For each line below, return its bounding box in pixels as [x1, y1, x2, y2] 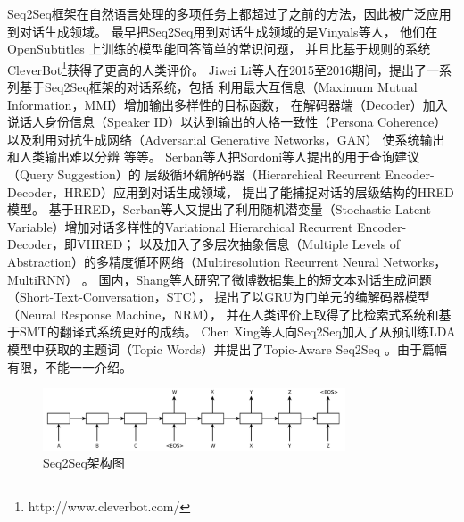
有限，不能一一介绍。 [7, 357, 132, 376]
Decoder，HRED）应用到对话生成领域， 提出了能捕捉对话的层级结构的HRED [7, 182, 454, 201]
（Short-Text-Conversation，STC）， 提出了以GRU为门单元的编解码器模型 [7, 287, 430, 306]
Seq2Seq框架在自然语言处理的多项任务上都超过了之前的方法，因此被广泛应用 [7, 4, 452, 22]
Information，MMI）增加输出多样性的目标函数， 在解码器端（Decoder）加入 [7, 95, 448, 113]
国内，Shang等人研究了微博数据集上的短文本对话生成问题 [98, 269, 432, 288]
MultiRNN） [7, 269, 79, 288]
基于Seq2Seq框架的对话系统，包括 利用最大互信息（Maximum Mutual [19, 78, 418, 96]
